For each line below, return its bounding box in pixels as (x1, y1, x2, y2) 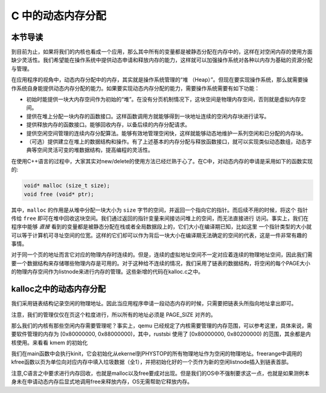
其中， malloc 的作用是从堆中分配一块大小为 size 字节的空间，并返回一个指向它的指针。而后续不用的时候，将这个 (11, 206, 296, 213)
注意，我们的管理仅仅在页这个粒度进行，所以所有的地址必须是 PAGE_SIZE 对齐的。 (11, 311, 217, 318)
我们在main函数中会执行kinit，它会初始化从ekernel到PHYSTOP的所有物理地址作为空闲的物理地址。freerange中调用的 (11, 350, 302, 357)
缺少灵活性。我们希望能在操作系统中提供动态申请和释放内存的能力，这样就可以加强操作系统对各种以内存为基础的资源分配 (11, 56, 313, 63)
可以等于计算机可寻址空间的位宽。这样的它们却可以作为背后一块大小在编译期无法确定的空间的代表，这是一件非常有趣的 (11, 232, 307, 239)
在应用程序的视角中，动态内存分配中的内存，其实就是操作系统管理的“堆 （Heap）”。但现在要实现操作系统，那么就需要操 (11, 76, 308, 83)
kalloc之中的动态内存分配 (11, 284, 106, 294)
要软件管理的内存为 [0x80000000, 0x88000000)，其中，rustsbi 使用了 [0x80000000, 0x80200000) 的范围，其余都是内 (11, 330, 311, 338)
